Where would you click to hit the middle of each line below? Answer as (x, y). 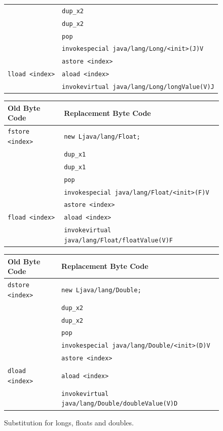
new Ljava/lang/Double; (101, 290)
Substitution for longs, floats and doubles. (69, 422)
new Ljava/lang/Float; (102, 137)
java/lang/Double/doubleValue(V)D (120, 404)
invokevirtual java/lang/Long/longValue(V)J (138, 87)
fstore (18, 132)
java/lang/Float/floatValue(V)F (118, 240)
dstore (18, 285)
